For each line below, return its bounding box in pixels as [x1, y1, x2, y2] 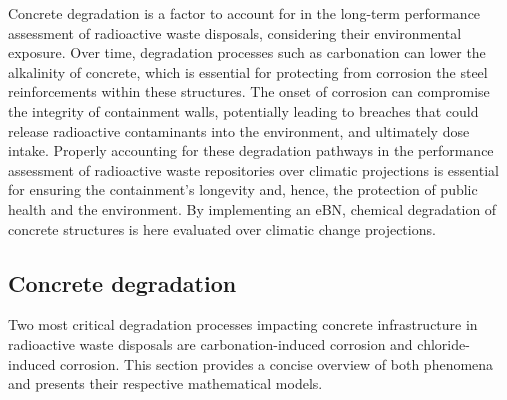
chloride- [417, 333, 470, 354]
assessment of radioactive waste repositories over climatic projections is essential [8, 159, 499, 180]
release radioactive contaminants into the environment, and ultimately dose [8, 120, 470, 141]
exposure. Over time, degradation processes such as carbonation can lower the [8, 42, 486, 63]
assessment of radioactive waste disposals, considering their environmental [8, 22, 462, 43]
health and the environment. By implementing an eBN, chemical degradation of [8, 198, 497, 219]
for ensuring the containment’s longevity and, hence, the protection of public [8, 179, 478, 200]
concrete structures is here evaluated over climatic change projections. [8, 218, 436, 239]
